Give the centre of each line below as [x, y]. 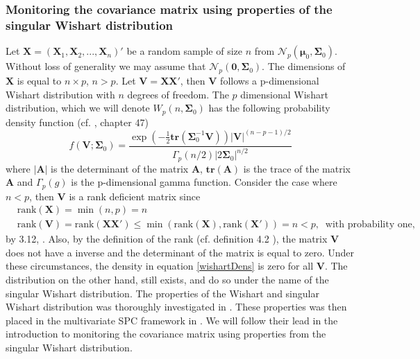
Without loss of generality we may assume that [106, 66]
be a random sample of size [184, 51]
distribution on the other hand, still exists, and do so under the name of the [167, 279]
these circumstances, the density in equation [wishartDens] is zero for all [160, 266]
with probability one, [370, 225]
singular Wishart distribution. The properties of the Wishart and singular [162, 293]
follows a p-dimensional [270, 80]
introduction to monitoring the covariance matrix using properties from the [166, 334]
